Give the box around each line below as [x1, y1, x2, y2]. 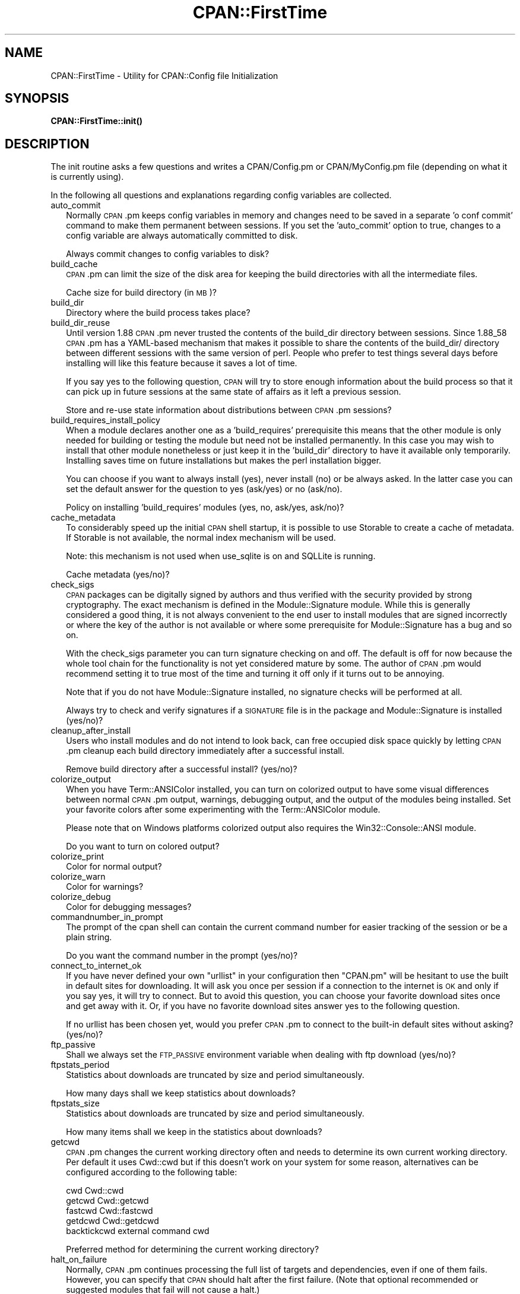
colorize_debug [50, 892, 111, 902]
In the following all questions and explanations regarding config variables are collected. [50, 190, 392, 201]
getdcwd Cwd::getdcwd [66, 1216, 159, 1226]
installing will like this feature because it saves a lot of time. [66, 358, 297, 369]
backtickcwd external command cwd [66, 1226, 210, 1236]
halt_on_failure [50, 1254, 107, 1265]
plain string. [66, 932, 112, 943]
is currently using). [50, 172, 124, 182]
